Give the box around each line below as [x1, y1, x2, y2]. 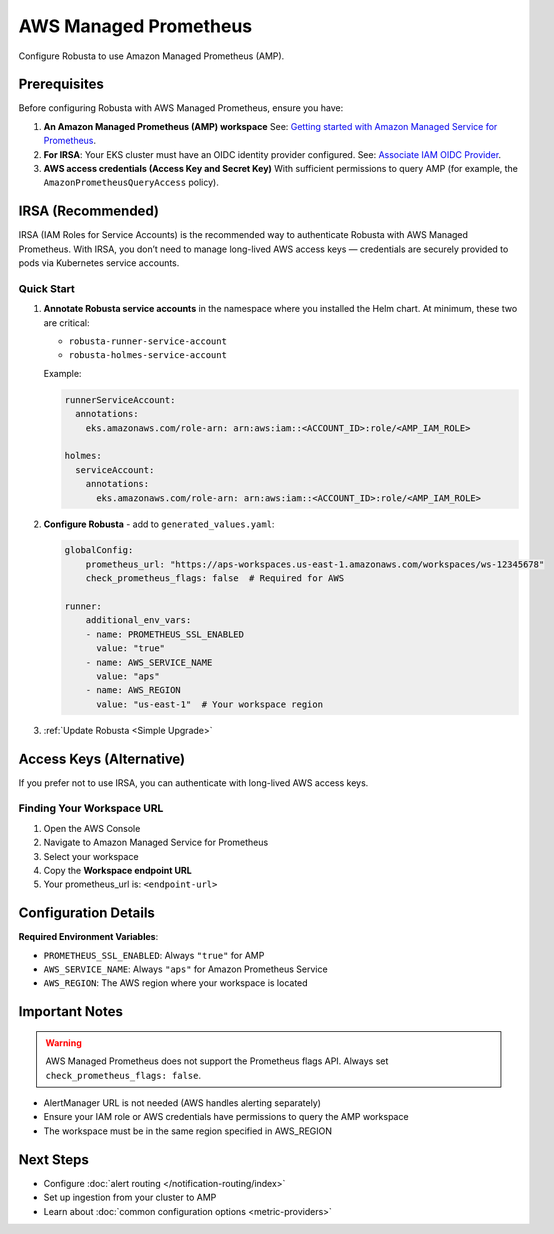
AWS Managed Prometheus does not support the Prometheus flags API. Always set [45, 1055, 389, 1067]
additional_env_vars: [85, 615, 192, 626]
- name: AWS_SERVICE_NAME [85, 656, 213, 668]
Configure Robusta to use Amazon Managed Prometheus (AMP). [18, 50, 285, 62]
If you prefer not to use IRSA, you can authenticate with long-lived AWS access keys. [18, 776, 369, 789]
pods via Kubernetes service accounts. [18, 257, 180, 269]
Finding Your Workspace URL [18, 801, 164, 815]
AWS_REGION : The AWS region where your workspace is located [43, 977, 309, 989]
